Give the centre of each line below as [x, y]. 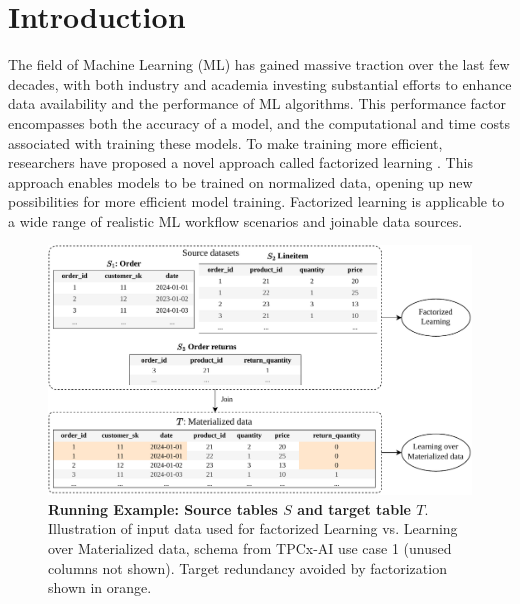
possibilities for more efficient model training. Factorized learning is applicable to [256, 201]
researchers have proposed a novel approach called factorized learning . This [240, 162]
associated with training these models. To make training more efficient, [225, 142]
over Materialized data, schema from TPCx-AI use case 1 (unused [250, 547]
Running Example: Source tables [163, 508]
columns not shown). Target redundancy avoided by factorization [247, 567]
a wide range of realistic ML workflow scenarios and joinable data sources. [235, 220]
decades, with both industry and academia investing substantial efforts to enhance [260, 83]
